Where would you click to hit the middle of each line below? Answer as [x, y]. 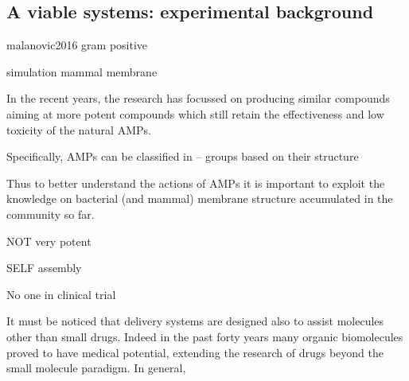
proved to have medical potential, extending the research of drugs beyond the [195, 352]
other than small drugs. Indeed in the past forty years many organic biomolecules [205, 336]
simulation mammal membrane [82, 71]
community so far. [51, 214]
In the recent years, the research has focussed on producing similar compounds [198, 98]
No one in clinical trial [61, 294]
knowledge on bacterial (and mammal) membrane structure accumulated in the [200, 198]
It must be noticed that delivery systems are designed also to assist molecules [195, 321]
